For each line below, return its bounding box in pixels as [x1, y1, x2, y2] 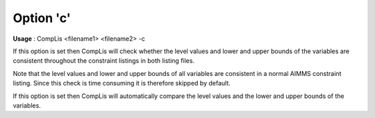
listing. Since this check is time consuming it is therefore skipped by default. [12, 79, 231, 88]
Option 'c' [12, 10, 71, 26]
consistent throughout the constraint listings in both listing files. [12, 57, 194, 65]
